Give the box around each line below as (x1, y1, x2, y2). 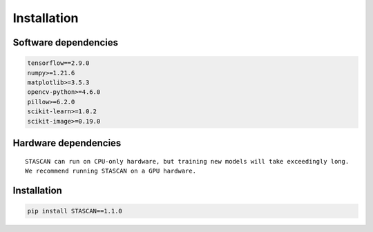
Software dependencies (12, 37, 119, 48)
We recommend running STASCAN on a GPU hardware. (25, 166, 197, 175)
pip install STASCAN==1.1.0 (27, 207, 122, 215)
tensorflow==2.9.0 (27, 59, 90, 67)
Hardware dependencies (12, 137, 122, 148)
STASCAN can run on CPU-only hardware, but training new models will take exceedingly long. (25, 157, 350, 165)
